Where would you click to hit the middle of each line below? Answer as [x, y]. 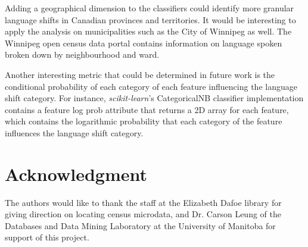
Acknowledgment [76, 173]
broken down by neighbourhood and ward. [82, 54]
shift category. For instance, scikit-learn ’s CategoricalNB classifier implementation [154, 98]
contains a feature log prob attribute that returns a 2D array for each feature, [147, 109]
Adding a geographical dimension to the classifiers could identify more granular [150, 8]
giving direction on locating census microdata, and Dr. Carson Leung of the [143, 214]
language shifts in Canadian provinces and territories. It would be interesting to [150, 19]
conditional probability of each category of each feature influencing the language [151, 86]
